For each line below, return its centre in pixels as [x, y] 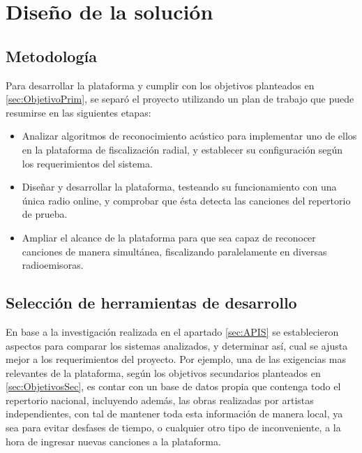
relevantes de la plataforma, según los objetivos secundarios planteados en [163, 372]
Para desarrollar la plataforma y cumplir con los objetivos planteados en [160, 85]
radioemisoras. [53, 265]
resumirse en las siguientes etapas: [78, 112]
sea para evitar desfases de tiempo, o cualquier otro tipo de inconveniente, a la [173, 428]
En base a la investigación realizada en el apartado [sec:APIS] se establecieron [172, 331]
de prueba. [45, 214]
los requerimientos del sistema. [87, 163]
